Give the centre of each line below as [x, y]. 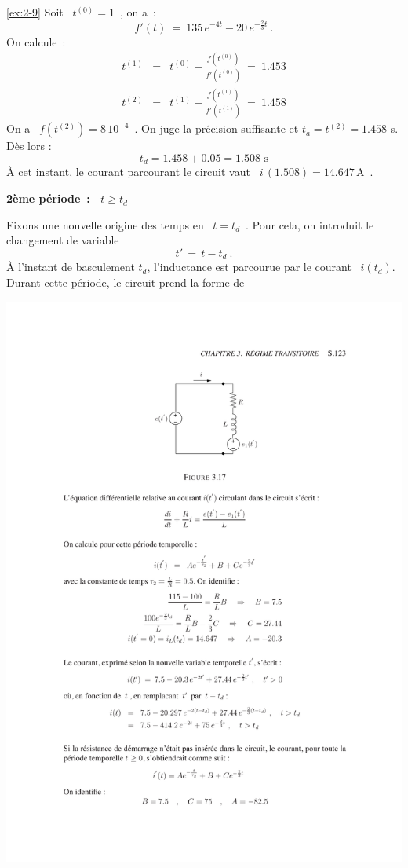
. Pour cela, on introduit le [310, 224]
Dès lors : [29, 146]
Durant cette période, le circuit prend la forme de [126, 282]
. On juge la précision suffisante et [217, 128]
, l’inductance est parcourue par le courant [249, 267]
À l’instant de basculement [71, 267]
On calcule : [36, 41]
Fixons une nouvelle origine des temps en [105, 224]
